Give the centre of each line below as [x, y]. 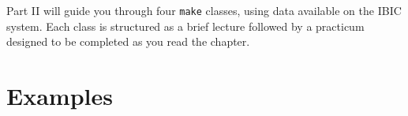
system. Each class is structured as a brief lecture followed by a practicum [185, 26]
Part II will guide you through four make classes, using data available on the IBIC [204, 10]
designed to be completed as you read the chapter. [128, 41]
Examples [60, 96]
